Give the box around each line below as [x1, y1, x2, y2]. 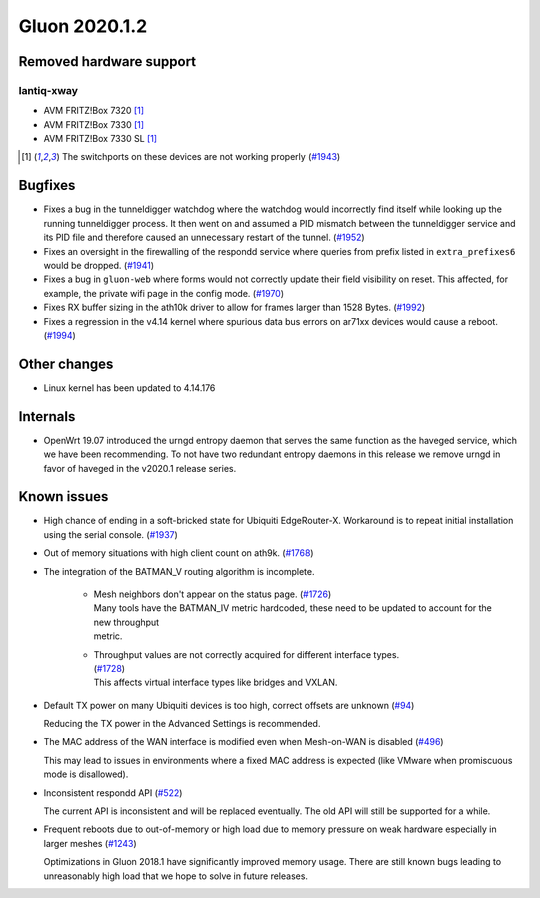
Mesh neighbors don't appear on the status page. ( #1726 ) [93, 588, 332, 600]
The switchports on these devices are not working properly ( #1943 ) [61, 151, 341, 163]
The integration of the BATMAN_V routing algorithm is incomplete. [43, 565, 315, 577]
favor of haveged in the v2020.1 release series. [43, 462, 237, 474]
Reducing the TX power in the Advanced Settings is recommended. [43, 718, 321, 730]
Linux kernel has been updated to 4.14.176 [43, 381, 216, 394]
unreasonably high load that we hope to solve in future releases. [43, 870, 309, 882]
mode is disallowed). [43, 768, 129, 780]
